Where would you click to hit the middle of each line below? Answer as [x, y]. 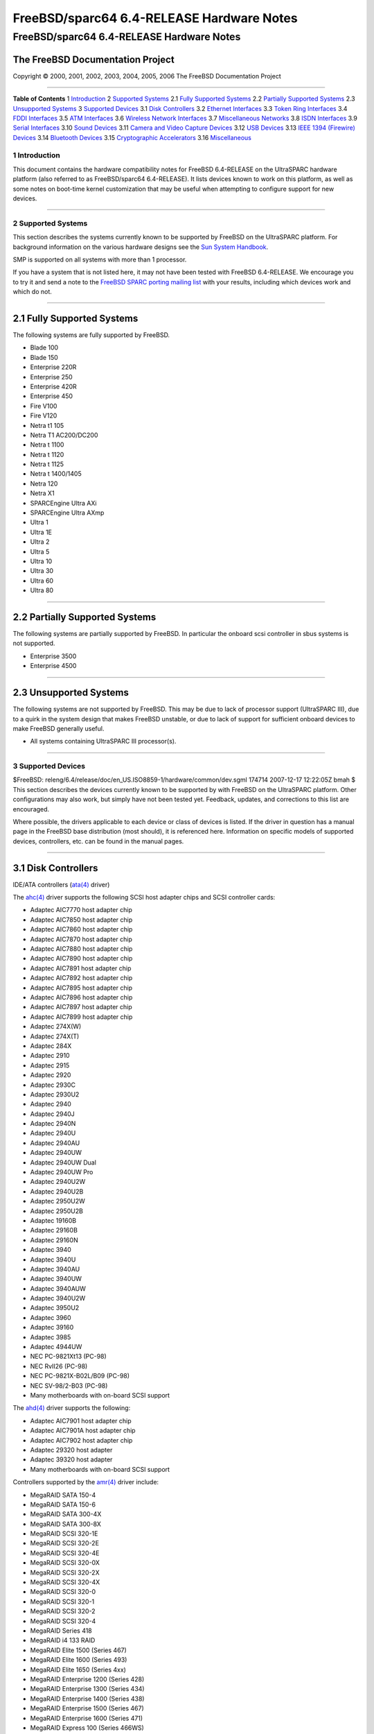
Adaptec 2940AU [55, 1143]
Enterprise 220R [53, 367]
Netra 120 [44, 483]
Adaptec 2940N [53, 1124]
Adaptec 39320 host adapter [71, 1459]
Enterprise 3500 [53, 656]
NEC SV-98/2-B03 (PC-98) [69, 1385]
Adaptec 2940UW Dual [63, 1162]
